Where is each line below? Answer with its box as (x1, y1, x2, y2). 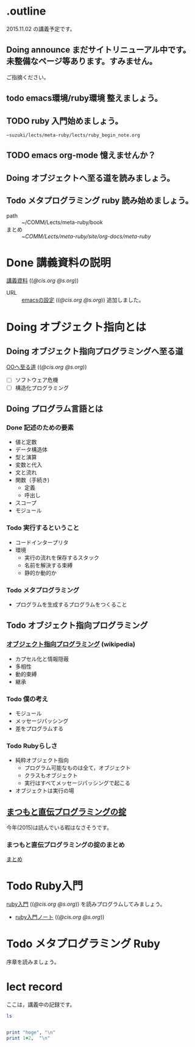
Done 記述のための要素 (6, 423, 74, 432)
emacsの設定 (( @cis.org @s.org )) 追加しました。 (21, 297, 144, 304)
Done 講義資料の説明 (6, 256, 112, 269)
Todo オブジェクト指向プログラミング (6, 620, 148, 631)
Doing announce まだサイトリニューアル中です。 (6, 44, 191, 55)
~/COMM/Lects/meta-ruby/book (21, 218, 103, 226)
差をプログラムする (15, 725, 64, 732)
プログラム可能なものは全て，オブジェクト (24, 764, 131, 772)
